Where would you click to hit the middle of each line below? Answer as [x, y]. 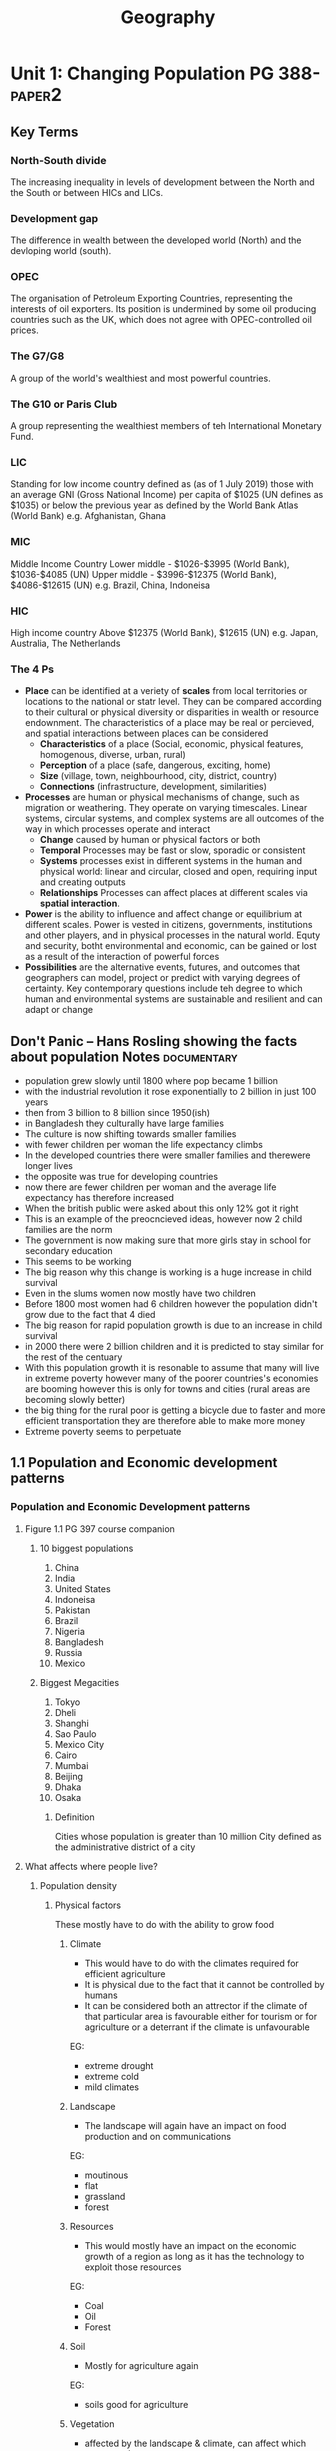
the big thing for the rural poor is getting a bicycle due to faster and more [175, 1410]
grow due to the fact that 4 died [90, 1315]
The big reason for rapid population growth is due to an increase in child [173, 1325]
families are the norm [68, 1230]
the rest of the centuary [73, 1357]
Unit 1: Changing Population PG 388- [165, 73]
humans [101, 1995]
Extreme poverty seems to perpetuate [103, 1432]
